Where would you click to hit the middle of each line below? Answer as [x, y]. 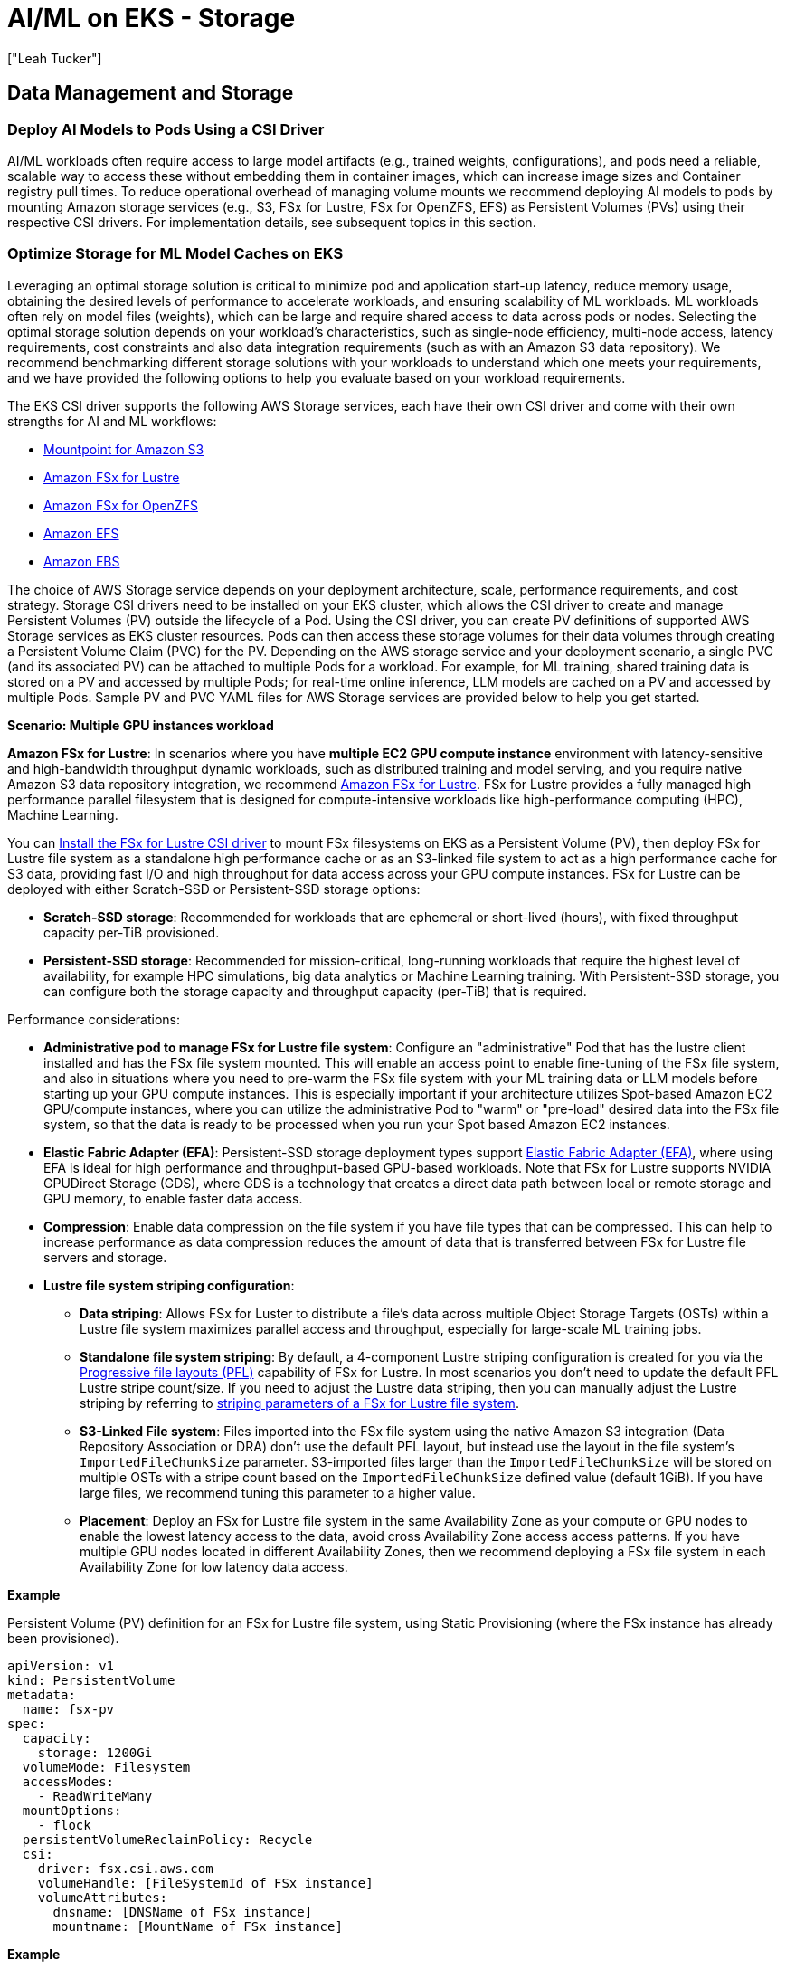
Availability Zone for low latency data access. [214, 1566]
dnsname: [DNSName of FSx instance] [183, 1912]
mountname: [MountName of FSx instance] [198, 1926]
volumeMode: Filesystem [106, 1767]
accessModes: [68, 1781]
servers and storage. [105, 1257]
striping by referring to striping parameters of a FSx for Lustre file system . [299, 1403]
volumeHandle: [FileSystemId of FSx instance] [205, 1883]
